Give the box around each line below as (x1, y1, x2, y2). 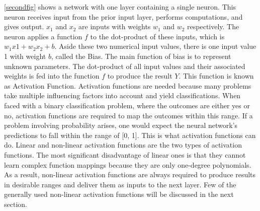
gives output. (4, 21, 44, 32)
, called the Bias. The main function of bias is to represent (51, 50, 231, 61)
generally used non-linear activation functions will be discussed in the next (4, 189, 234, 199)
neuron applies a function (4, 31, 82, 41)
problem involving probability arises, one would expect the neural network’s (4, 120, 238, 130)
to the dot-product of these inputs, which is (90, 31, 225, 41)
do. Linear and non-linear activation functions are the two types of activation (4, 139, 242, 150)
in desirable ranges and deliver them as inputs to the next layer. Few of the (4, 179, 236, 189)
